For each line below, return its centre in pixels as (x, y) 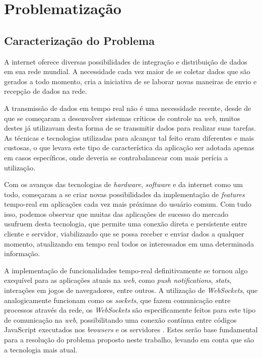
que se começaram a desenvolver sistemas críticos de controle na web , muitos (122, 118)
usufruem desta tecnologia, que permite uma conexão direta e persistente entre (126, 224)
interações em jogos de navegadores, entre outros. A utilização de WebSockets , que (131, 290)
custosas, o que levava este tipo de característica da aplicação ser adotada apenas (129, 147)
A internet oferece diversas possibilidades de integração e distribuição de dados (126, 61)
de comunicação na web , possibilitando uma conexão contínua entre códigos (120, 319)
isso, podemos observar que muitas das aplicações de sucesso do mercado (116, 214)
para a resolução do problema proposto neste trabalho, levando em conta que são (129, 340)
